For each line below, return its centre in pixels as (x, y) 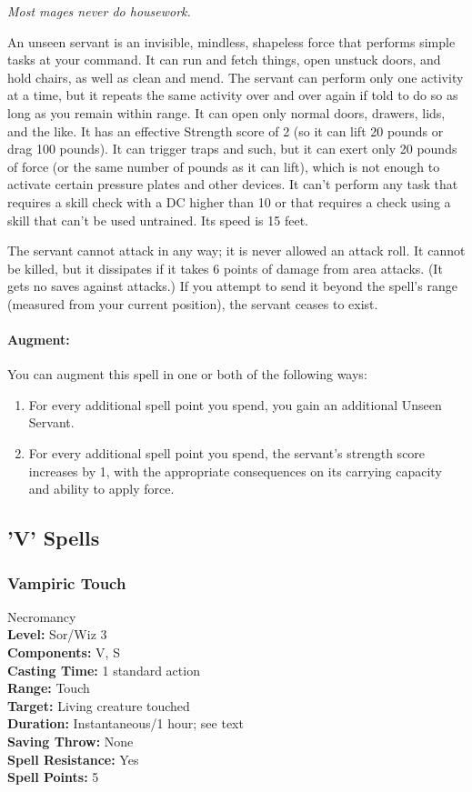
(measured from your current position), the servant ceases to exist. (193, 303)
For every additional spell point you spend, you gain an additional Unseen (235, 404)
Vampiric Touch (67, 582)
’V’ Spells (54, 538)
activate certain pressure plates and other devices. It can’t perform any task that (233, 184)
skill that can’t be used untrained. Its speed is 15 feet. (158, 220)
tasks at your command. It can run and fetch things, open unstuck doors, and (224, 60)
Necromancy (42, 616)
